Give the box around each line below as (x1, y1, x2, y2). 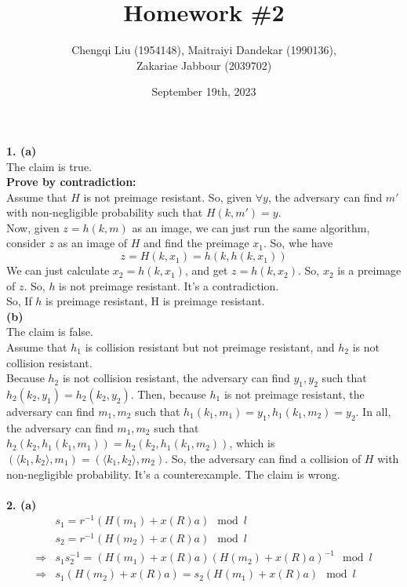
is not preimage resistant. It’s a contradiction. (59, 277, 279, 293)
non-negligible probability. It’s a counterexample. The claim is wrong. (6, 465, 340, 482)
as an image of (57, 235, 128, 251)
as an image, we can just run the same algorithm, (132, 219, 370, 235)
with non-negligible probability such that (6, 204, 203, 221)
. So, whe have (263, 235, 333, 251)
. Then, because (130, 386, 206, 403)
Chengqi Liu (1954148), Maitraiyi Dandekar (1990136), (71, 42, 336, 58)
